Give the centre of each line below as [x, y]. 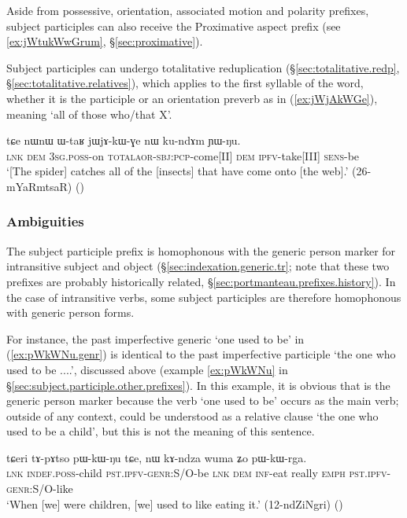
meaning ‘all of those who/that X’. [89, 114]
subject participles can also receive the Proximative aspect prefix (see [174, 26]
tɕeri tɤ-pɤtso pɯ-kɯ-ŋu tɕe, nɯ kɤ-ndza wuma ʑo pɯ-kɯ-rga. [157, 457]
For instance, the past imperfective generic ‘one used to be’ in [155, 338]
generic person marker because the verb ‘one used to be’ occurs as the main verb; [203, 400]
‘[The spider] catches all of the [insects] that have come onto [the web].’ [178, 171]
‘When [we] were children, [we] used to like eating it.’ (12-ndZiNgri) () [175, 503]
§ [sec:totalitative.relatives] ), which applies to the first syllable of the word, [185, 83]
